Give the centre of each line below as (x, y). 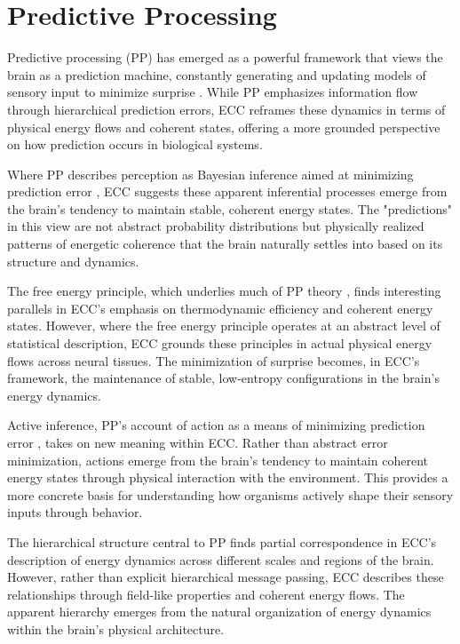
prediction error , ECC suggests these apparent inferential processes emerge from (227, 191)
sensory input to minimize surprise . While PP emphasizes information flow (213, 92)
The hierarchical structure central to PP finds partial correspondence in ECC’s (222, 541)
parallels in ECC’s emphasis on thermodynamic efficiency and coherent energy (220, 308)
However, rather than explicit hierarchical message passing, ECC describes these (226, 577)
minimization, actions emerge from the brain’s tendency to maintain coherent (218, 460)
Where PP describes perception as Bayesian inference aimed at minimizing (210, 174)
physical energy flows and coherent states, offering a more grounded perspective (224, 127)
